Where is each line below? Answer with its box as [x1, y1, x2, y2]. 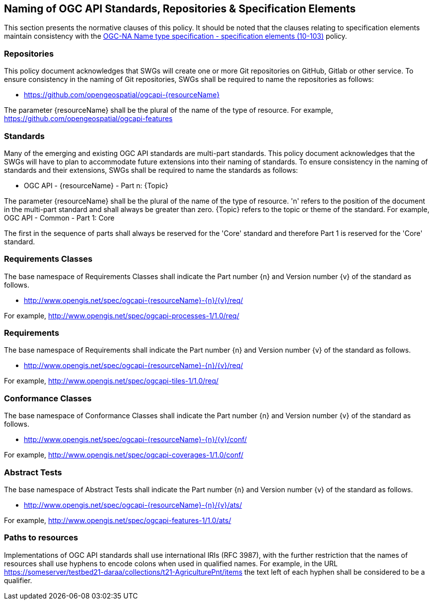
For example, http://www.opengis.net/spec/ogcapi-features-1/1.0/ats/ [4, 516, 231, 525]
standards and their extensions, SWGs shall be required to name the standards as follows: [4, 165, 298, 174]
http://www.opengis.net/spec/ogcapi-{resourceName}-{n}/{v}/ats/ [24, 500, 242, 509]
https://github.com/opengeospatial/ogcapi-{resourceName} [24, 90, 220, 99]
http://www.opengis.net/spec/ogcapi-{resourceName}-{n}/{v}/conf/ [24, 435, 247, 444]
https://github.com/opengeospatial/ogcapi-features [4, 114, 173, 123]
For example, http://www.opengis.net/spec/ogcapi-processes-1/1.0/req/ [4, 311, 239, 320]
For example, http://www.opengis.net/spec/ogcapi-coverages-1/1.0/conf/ [4, 451, 244, 459]
